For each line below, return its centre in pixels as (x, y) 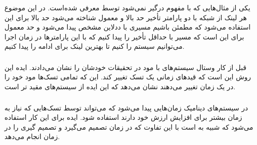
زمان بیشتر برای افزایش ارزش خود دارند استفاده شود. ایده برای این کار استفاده (123, 117)
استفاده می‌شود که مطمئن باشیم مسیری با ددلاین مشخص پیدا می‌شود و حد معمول (128, 27)
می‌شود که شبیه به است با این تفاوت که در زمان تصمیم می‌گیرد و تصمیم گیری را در (129, 127)
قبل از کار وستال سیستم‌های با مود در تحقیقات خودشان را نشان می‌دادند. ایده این (126, 67)
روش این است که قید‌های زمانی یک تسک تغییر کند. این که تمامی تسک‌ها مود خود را (128, 77)
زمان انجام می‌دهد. (32, 136)
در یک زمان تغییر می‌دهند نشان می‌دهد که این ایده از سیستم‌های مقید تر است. (120, 86)
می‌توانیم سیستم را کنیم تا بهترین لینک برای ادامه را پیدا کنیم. (95, 46)
